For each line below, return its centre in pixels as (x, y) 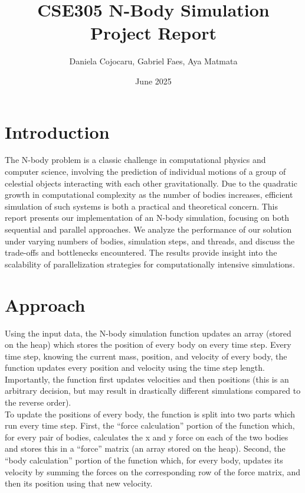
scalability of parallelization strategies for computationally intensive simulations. (150, 264)
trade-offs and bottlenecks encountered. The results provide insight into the (141, 252)
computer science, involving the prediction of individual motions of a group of (145, 172)
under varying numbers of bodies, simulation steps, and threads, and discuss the (150, 241)
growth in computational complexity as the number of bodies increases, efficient (149, 195)
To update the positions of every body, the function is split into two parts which (150, 414)
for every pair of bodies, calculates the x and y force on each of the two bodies (147, 437)
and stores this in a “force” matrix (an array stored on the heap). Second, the (145, 448)
